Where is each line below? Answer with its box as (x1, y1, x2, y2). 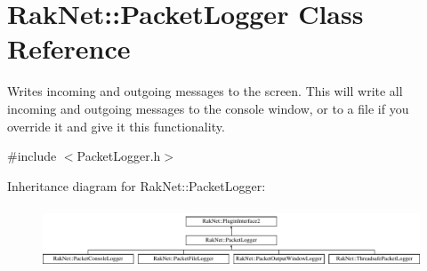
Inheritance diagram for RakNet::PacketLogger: (7, 176, 266, 195)
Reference (7, 30, 131, 67)
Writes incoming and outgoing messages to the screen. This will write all (7, 82, 403, 100)
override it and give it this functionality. (7, 116, 225, 135)
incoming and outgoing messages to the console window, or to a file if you (7, 99, 409, 117)
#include (7, 147, 57, 165)
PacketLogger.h (77, 147, 161, 165)
